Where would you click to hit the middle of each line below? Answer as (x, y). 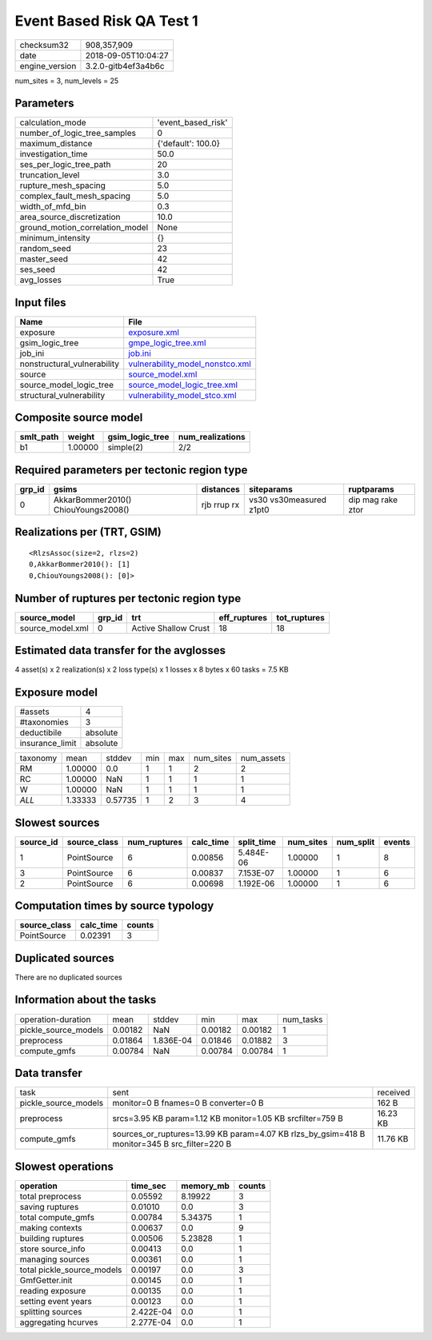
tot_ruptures (301, 617)
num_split (356, 842)
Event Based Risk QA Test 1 (107, 21)
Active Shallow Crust (171, 628)
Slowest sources (57, 822)
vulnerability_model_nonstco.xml (190, 364)
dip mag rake (373, 500)
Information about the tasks (86, 1000)
